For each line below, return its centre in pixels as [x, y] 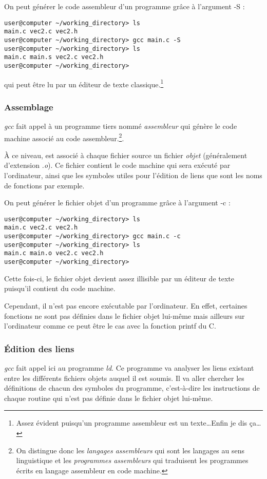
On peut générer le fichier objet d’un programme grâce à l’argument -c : [117, 203]
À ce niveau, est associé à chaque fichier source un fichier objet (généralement [126, 155]
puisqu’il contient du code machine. [60, 288]
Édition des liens [39, 348]
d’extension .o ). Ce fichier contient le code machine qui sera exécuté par [117, 165]
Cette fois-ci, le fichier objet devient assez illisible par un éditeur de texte [119, 278]
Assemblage [29, 107]
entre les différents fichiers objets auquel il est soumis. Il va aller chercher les [124, 378]
